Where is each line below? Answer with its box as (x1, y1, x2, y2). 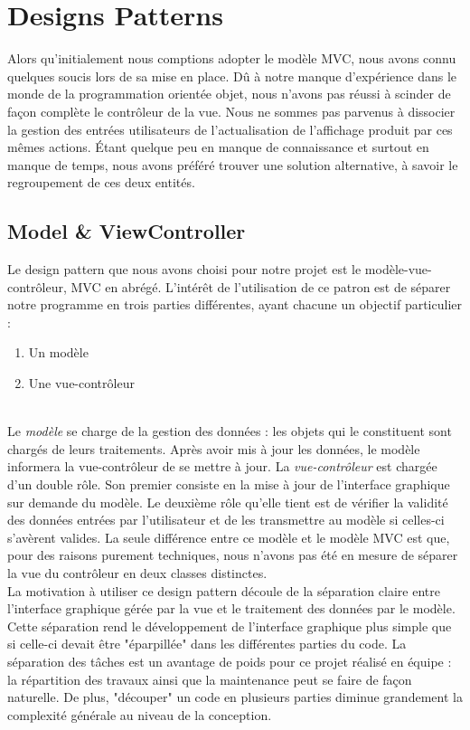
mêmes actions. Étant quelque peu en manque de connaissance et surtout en (7, 137, 429, 156)
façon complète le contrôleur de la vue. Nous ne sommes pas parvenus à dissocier (7, 101, 456, 120)
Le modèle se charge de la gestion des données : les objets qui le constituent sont (7, 422, 452, 441)
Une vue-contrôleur (28, 374, 135, 393)
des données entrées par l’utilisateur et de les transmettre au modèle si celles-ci (7, 510, 445, 529)
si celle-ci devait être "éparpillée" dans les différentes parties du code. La (7, 634, 407, 653)
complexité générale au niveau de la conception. (7, 705, 272, 724)
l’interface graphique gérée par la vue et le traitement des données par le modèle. (7, 599, 456, 618)
